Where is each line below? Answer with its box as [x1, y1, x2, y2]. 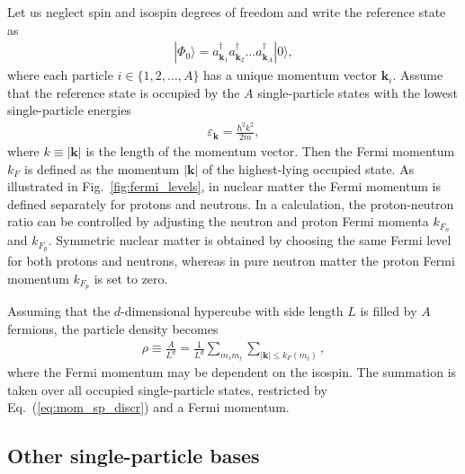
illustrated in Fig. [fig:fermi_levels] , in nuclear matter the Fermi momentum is [7, 177, 441, 196]
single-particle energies [7, 101, 131, 119]
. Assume [392, 66, 443, 84]
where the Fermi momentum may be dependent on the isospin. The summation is [7, 363, 457, 382]
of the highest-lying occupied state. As [202, 159, 415, 178]
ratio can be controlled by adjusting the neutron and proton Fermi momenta [7, 212, 429, 231]
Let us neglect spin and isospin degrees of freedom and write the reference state [7, 3, 446, 21]
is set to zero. [94, 268, 168, 287]
